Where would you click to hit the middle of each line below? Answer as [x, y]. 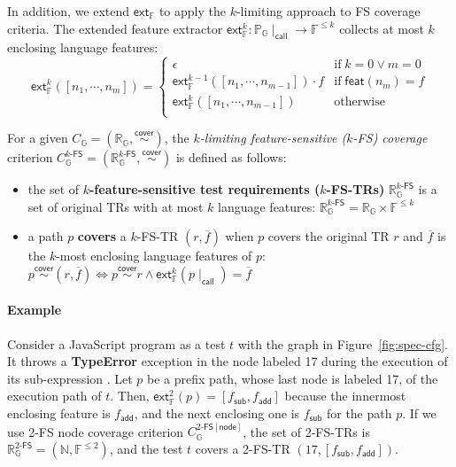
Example [35, 310]
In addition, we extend [69, 11]
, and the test [146, 449]
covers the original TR [328, 236]
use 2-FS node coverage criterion [96, 431]
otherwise [359, 101]
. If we [419, 413]
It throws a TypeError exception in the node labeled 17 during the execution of [228, 361]
